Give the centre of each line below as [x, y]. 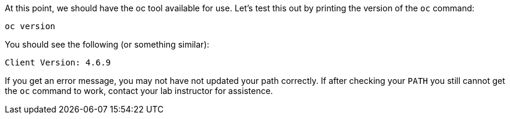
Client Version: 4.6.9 [58, 62]
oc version [30, 26]
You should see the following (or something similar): [107, 44]
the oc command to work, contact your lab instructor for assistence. [139, 91]
